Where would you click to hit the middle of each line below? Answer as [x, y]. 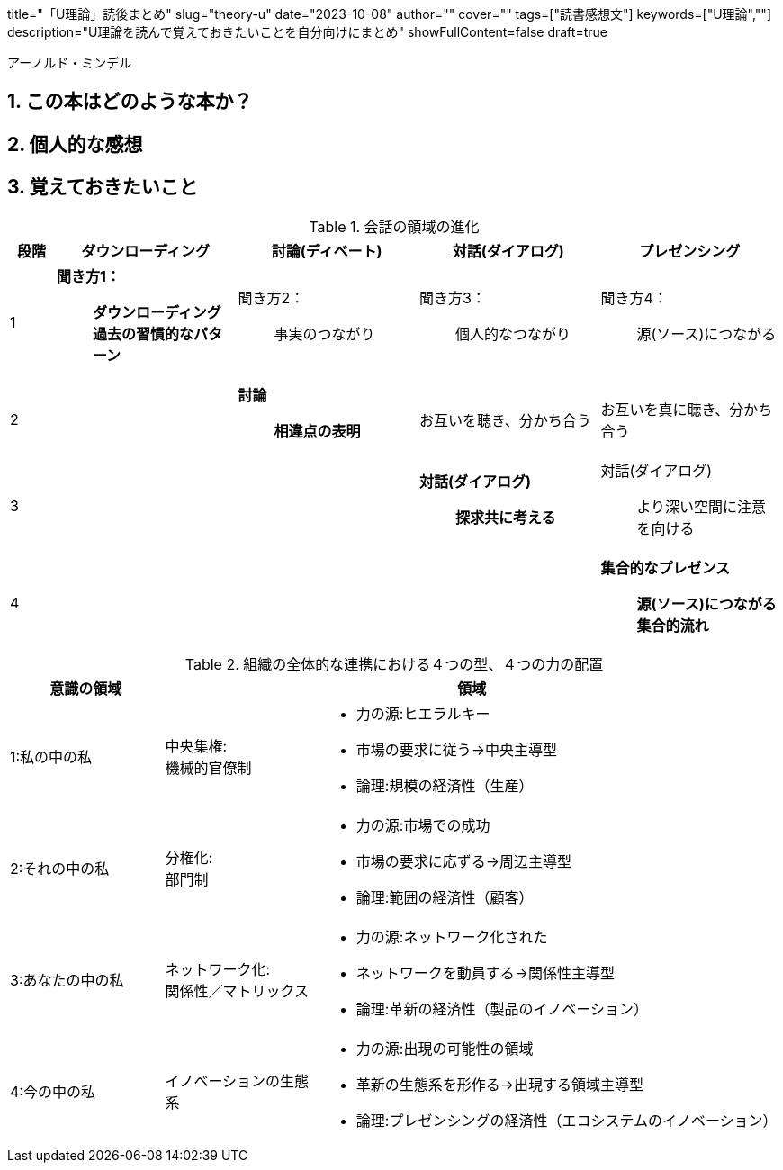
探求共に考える [505, 517]
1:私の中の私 [51, 756]
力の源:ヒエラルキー [423, 713]
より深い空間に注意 [702, 506]
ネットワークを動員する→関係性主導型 [486, 972]
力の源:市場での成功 [423, 825]
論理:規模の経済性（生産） [445, 785]
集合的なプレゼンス [666, 567]
